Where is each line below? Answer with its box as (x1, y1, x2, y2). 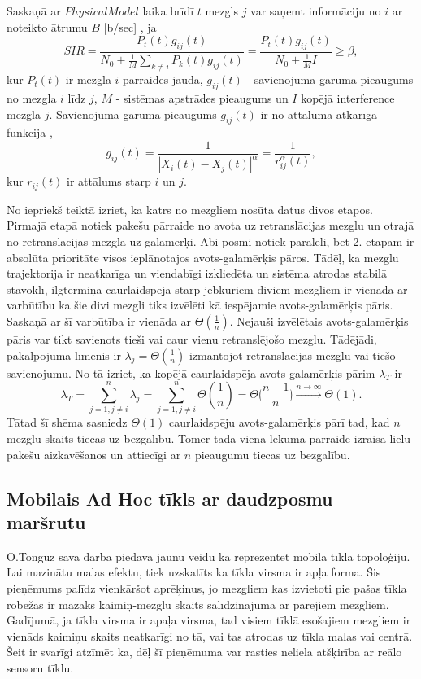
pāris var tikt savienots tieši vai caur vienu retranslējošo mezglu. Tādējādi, (7, 330, 377, 347)
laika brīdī (142, 2, 194, 19)
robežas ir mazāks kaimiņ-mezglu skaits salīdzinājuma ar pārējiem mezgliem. (7, 595, 389, 612)
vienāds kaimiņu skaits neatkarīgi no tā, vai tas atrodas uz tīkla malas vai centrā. (7, 627, 413, 644)
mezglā (7, 105, 41, 122)
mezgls (205, 2, 238, 19)
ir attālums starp (67, 173, 151, 190)
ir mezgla (65, 71, 111, 88)
